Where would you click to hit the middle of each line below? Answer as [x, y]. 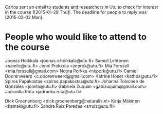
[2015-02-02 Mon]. [24, 17]
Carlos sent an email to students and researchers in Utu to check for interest [81, 7]
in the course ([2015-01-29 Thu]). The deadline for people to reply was [76, 12]
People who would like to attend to [76, 37]
